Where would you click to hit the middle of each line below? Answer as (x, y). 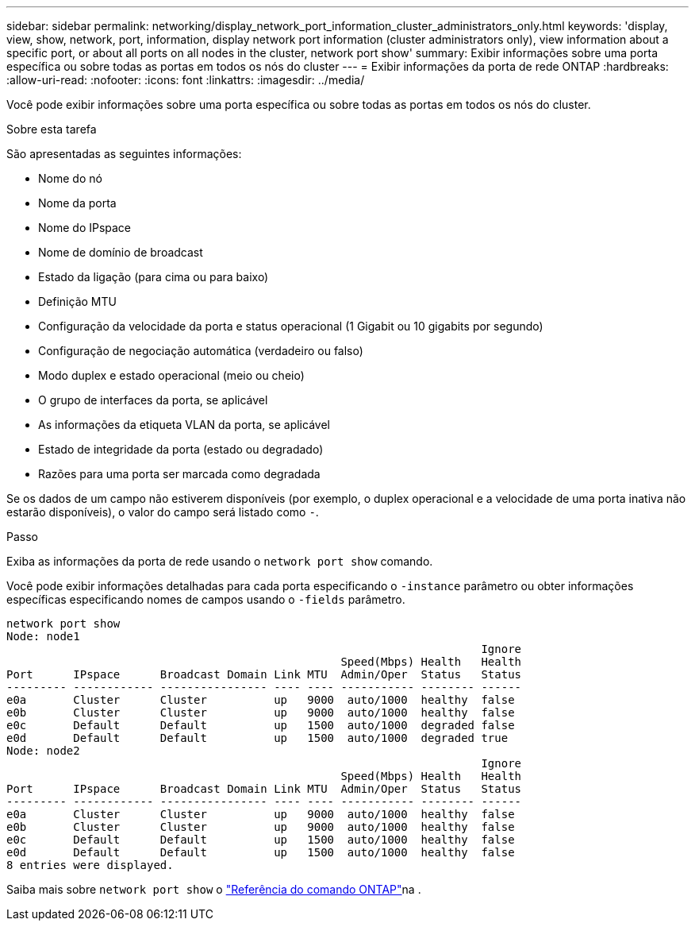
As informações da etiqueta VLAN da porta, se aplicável (184, 425)
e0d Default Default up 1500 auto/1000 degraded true (257, 738)
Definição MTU (77, 301)
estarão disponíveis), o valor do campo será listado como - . (163, 512)
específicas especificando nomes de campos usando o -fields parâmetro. (206, 599)
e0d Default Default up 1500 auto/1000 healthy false (261, 852)
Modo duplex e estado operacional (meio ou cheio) (171, 375)
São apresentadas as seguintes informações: (124, 154)
